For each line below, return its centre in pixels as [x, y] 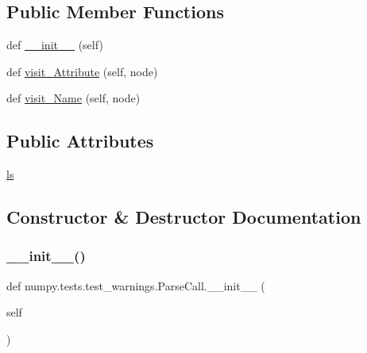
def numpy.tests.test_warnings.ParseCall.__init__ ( [136, 285]
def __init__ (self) [55, 45]
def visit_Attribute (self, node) [82, 71]
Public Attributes [80, 141]
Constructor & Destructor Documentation [184, 217]
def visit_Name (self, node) [73, 98]
